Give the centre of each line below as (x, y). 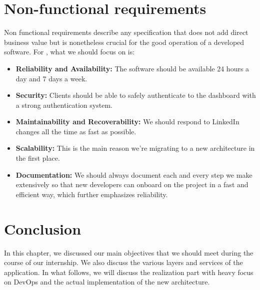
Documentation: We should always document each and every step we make (134, 174)
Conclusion (43, 228)
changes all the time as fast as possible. (76, 131)
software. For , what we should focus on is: (69, 52)
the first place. (38, 158)
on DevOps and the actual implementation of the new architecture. (107, 282)
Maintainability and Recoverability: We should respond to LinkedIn (127, 122)
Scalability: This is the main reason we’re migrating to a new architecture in (135, 148)
